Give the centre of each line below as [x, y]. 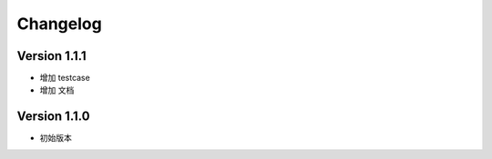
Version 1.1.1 [51, 56]
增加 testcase [65, 78]
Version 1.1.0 [53, 117]
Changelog [59, 24]
